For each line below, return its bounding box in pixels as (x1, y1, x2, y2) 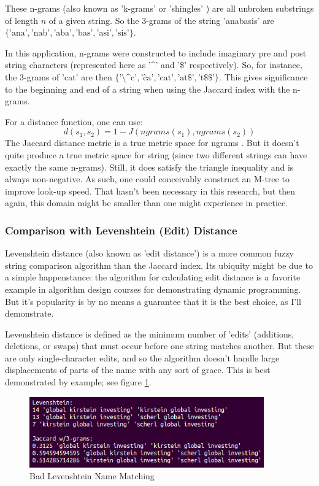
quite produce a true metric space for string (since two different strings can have (5, 148, 307, 161)
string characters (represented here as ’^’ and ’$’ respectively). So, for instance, (5, 58, 302, 71)
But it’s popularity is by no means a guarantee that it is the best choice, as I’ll (5, 295, 301, 307)
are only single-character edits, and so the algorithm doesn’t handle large (5, 351, 280, 364)
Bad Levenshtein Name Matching (29, 469, 155, 482)
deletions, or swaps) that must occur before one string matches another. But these (5, 339, 314, 352)
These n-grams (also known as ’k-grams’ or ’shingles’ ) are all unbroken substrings (5, 2, 314, 14)
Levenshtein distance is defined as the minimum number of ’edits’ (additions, (5, 327, 294, 340)
